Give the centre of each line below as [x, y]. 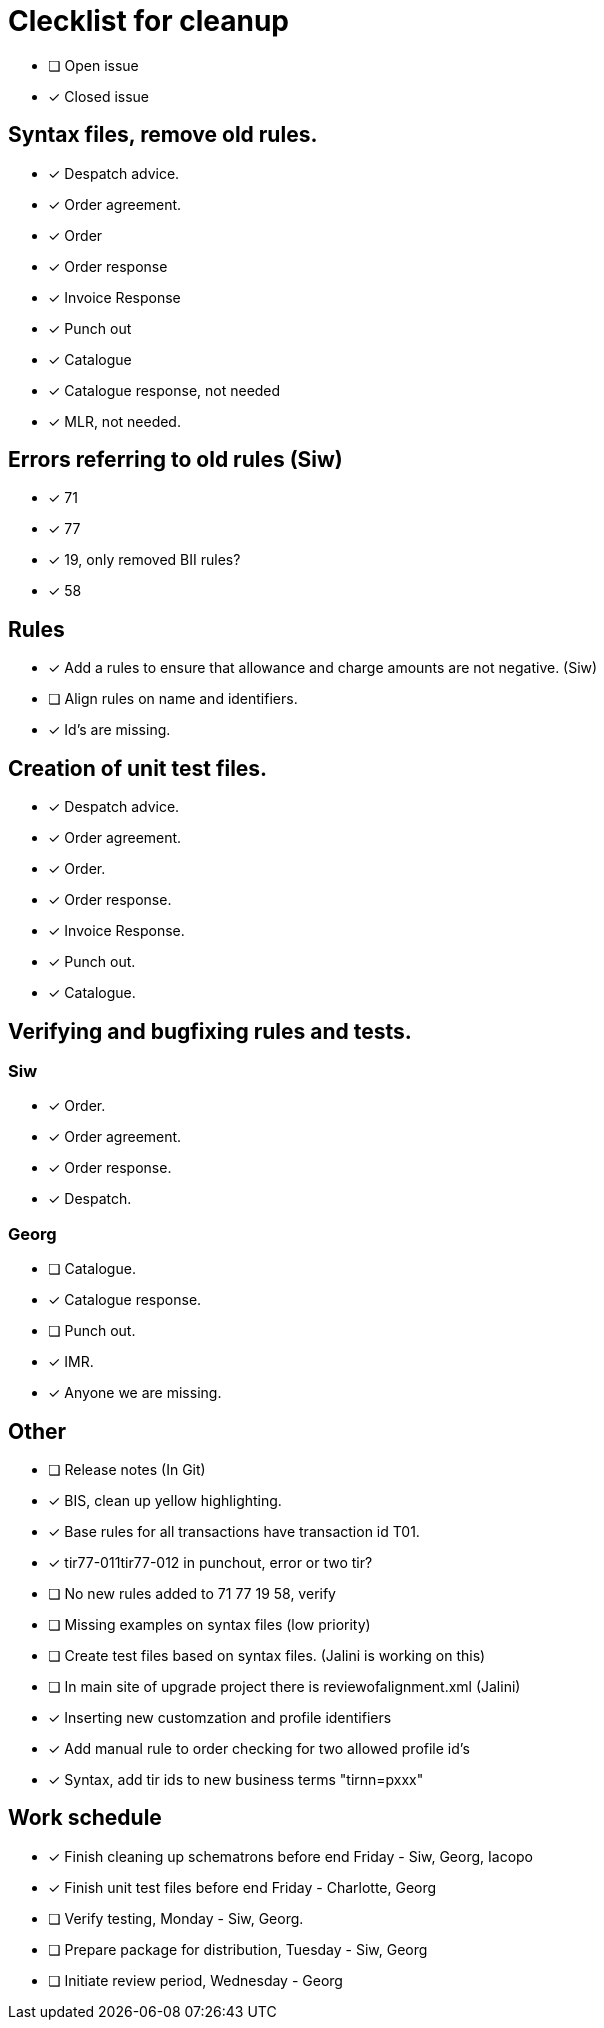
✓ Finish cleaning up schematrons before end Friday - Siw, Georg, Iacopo [290, 1856]
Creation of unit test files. [138, 768]
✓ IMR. [71, 1362]
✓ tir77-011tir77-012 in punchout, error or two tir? [210, 1562]
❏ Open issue [93, 65]
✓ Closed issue [99, 96]
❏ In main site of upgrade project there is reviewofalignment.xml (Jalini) [284, 1686]
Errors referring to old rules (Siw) [175, 460]
